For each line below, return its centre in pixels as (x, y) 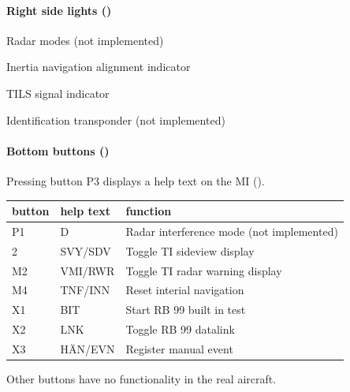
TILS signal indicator (58, 93)
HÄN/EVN (87, 348)
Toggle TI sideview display (190, 250)
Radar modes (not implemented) (85, 40)
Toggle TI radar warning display (204, 270)
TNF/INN (85, 290)
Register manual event (179, 348)
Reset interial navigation (185, 290)
